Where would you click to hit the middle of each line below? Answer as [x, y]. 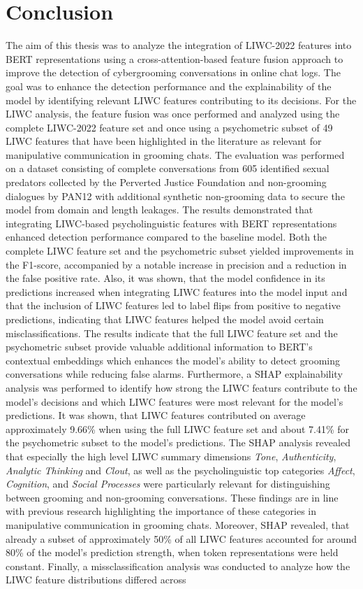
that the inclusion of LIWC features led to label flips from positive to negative [173, 305]
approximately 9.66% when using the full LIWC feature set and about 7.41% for [178, 428]
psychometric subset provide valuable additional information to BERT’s [159, 347]
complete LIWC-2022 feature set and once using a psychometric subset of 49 [169, 127]
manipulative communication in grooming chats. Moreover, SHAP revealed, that [178, 524]
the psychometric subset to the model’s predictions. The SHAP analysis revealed [178, 442]
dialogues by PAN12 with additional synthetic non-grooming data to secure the [175, 196]
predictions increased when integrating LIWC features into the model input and [177, 291]
